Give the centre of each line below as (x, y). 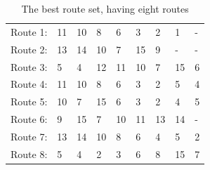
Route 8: (29, 153)
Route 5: (29, 102)
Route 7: (29, 136)
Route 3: (29, 66)
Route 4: (29, 84)
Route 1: (29, 31)
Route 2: (29, 49)
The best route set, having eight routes (105, 8)
